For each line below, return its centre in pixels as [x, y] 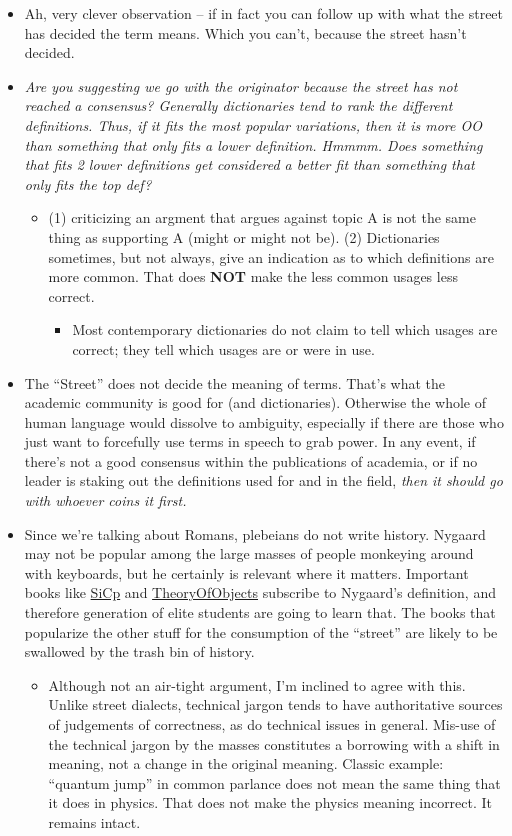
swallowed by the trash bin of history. [139, 651]
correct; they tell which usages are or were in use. [223, 348]
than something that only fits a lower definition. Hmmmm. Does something [253, 144]
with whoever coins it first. [105, 500]
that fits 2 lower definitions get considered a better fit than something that [249, 164]
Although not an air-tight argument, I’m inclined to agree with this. [257, 684]
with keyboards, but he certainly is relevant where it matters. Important [246, 572]
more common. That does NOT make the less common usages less [253, 276]
